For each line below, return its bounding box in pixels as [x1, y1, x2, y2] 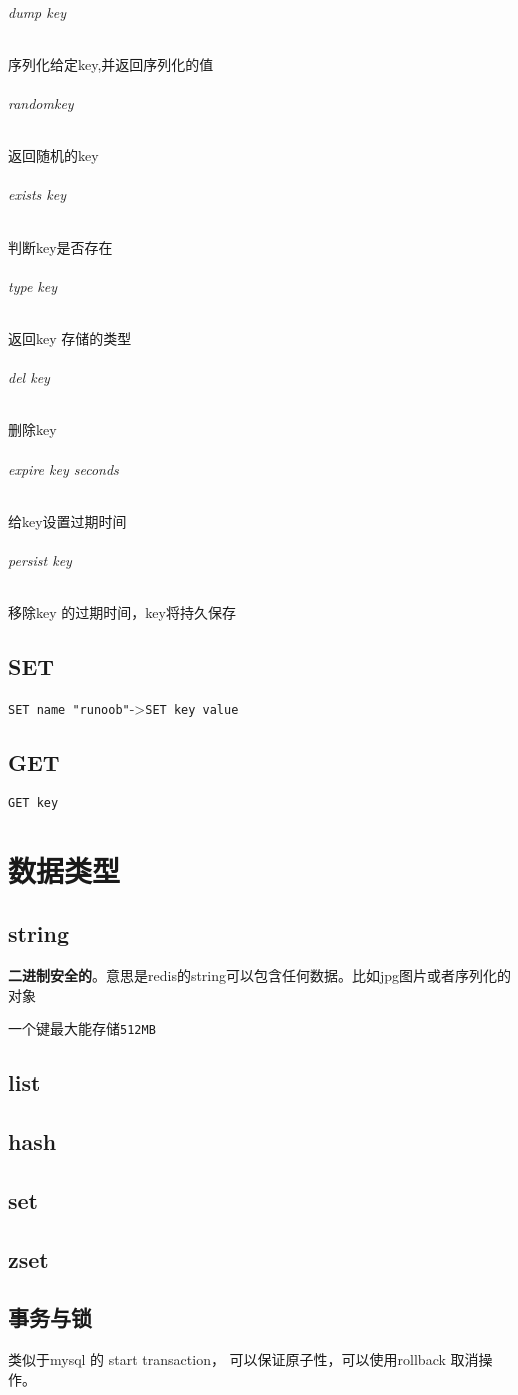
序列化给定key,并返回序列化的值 [8, 53, 214, 74]
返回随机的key [8, 145, 99, 166]
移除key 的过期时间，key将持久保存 [8, 602, 236, 623]
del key [8, 367, 50, 388]
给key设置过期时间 [8, 510, 127, 531]
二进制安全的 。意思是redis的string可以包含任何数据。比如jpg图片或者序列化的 [8, 965, 512, 986]
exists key [8, 184, 67, 205]
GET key [8, 795, 59, 810]
